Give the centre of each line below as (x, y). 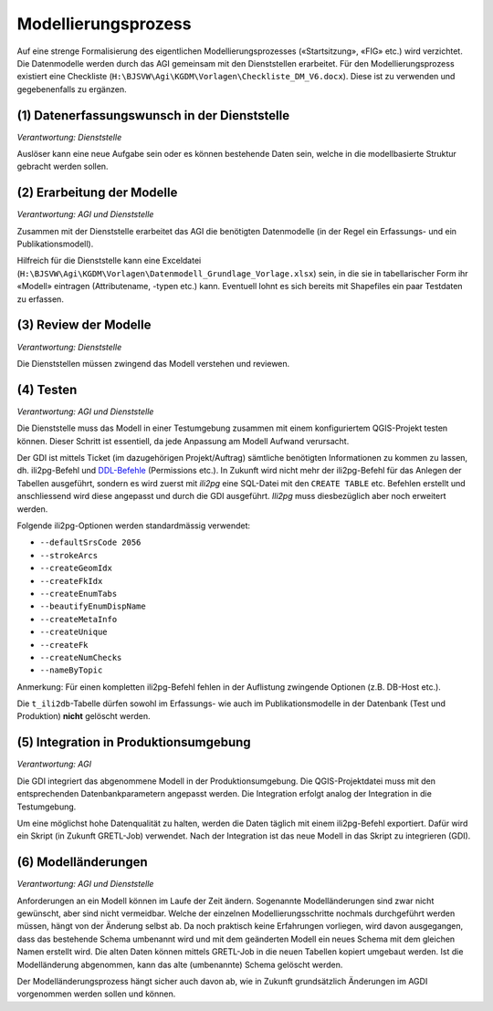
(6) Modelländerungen (82, 862)
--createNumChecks (81, 657)
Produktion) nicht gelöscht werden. (84, 716)
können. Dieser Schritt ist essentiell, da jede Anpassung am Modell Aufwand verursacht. (183, 441)
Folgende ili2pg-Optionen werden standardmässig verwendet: (134, 526)
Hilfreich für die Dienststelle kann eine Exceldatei (109, 261)
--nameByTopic (71, 670)
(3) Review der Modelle (84, 325)
